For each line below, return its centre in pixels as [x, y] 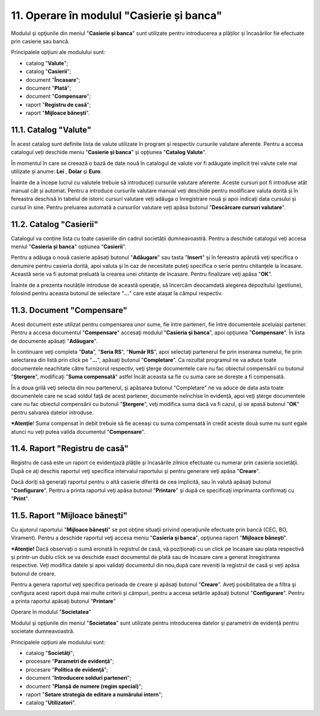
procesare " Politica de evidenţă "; [67, 669]
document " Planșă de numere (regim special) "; [84, 686]
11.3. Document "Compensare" [69, 310]
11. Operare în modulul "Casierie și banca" [116, 15]
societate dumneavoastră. [43, 631]
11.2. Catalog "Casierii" [55, 224]
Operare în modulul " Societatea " [51, 612]
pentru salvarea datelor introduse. [52, 413]
